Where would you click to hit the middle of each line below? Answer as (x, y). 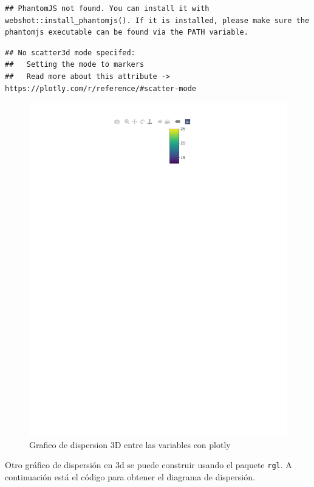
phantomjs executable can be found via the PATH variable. (127, 32)
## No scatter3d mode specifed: (70, 53)
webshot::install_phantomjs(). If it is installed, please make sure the (157, 20)
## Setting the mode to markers (75, 65)
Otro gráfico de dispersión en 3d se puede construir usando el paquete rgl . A (148, 465)
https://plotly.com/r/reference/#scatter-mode (101, 88)
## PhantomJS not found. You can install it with (107, 9)
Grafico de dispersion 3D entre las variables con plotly (130, 444)
